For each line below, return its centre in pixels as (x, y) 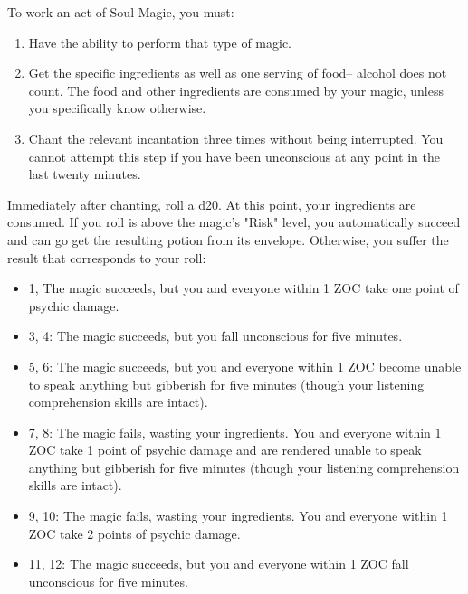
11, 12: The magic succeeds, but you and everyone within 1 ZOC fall (219, 564)
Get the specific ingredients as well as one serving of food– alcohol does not (238, 73)
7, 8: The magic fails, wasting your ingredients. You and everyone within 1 (235, 432)
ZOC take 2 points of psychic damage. (134, 533)
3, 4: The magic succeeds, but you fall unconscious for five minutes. (215, 336)
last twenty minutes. (85, 174)
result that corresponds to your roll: (107, 257)
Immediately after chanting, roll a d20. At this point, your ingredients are (212, 204)
